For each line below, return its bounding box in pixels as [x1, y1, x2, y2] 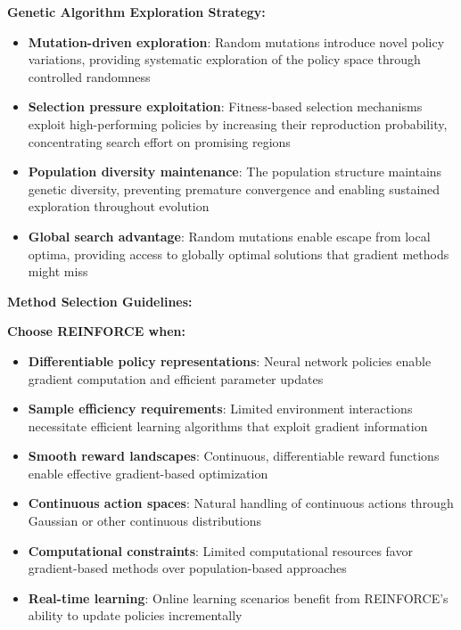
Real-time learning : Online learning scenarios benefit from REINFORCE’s [28, 588, 449, 607]
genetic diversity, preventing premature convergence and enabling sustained [28, 179, 440, 198]
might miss [28, 262, 88, 281]
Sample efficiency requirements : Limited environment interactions [28, 399, 413, 418]
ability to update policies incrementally [28, 606, 243, 625]
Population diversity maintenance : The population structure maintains [28, 162, 442, 181]
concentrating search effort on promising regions [28, 132, 291, 151]
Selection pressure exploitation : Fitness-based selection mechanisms [28, 97, 423, 116]
